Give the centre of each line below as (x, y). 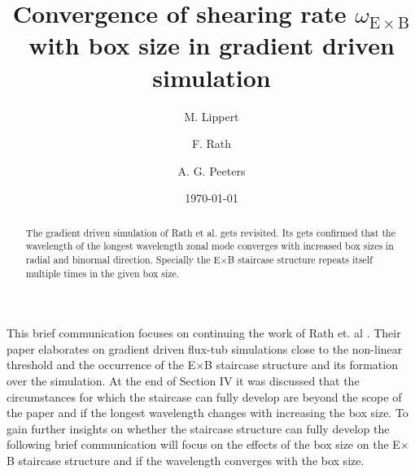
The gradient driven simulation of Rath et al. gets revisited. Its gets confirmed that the (210, 232)
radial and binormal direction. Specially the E (123, 259)
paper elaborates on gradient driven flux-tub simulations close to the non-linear (205, 348)
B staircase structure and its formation (301, 365)
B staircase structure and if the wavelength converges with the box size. (186, 461)
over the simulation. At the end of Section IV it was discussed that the (183, 381)
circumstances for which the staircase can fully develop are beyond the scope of (204, 396)
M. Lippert (212, 116)
